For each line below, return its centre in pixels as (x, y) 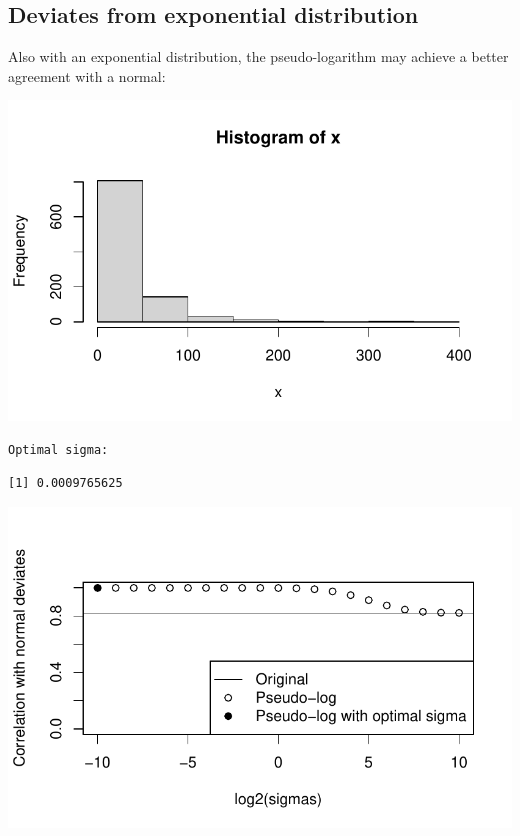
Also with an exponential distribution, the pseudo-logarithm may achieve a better (258, 56)
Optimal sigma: (58, 449)
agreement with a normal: (87, 75)
